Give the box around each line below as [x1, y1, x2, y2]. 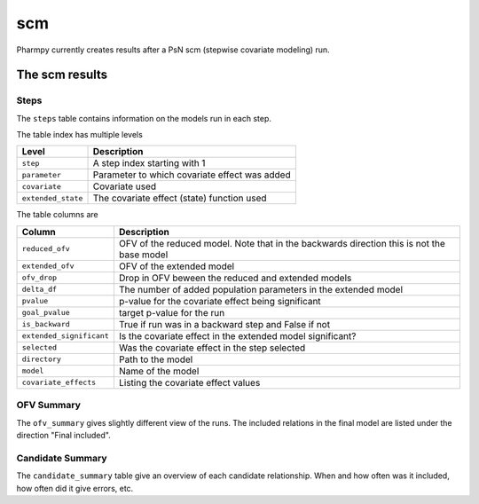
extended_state [21, 193, 83, 203]
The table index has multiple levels [16, 130, 144, 140]
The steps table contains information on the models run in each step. [16, 113, 272, 123]
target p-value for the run [118, 306, 225, 319]
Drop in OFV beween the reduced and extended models [118, 272, 352, 284]
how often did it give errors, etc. [16, 483, 134, 493]
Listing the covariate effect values [118, 376, 261, 389]
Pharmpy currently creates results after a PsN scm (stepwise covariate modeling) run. [16, 44, 330, 55]
